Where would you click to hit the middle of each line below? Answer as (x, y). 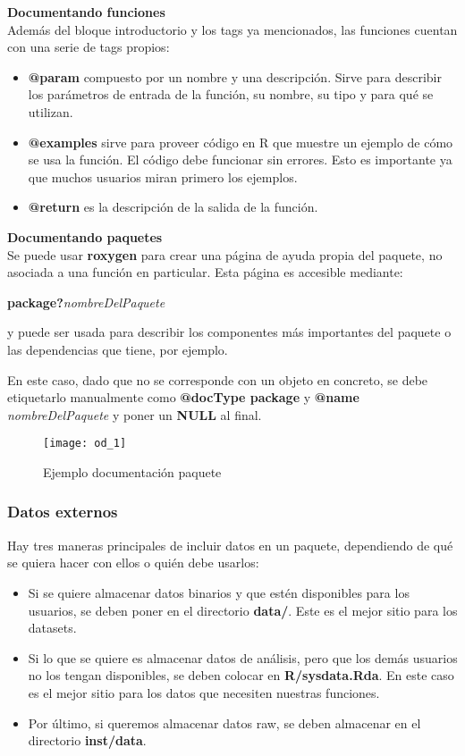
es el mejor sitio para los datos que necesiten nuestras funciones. (204, 692)
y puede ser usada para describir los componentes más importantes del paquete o (229, 332)
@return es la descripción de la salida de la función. (173, 207)
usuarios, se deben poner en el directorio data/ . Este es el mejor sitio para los (243, 610)
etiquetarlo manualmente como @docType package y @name (183, 397)
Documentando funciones (86, 12)
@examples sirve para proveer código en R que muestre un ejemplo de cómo (241, 142)
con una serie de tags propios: (89, 47)
